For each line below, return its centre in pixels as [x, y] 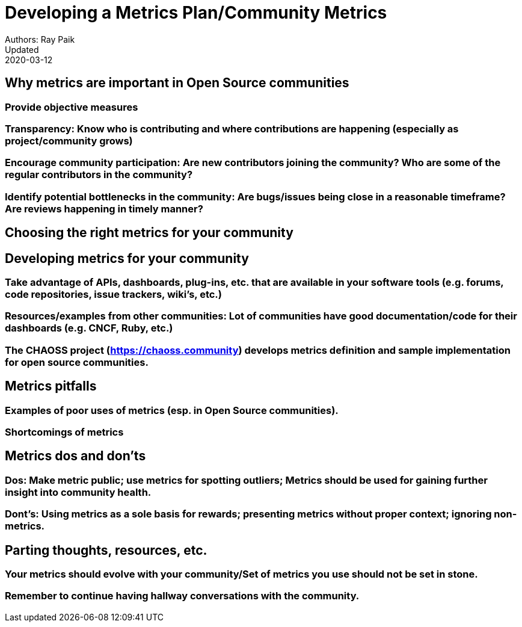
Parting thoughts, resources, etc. [106, 550]
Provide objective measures [72, 107]
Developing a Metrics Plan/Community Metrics [196, 13]
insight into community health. [78, 492]
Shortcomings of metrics [64, 432]
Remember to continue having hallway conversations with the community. [182, 596]
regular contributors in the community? [99, 175]
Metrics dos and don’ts [75, 456]
